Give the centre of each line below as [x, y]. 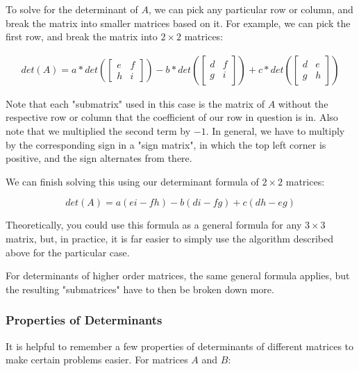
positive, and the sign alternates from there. [99, 158]
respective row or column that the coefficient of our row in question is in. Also [172, 117]
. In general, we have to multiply [275, 131]
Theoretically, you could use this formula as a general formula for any [154, 225]
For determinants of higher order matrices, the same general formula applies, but [178, 275]
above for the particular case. [68, 252]
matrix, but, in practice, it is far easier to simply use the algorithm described [169, 238]
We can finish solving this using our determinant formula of [132, 181]
